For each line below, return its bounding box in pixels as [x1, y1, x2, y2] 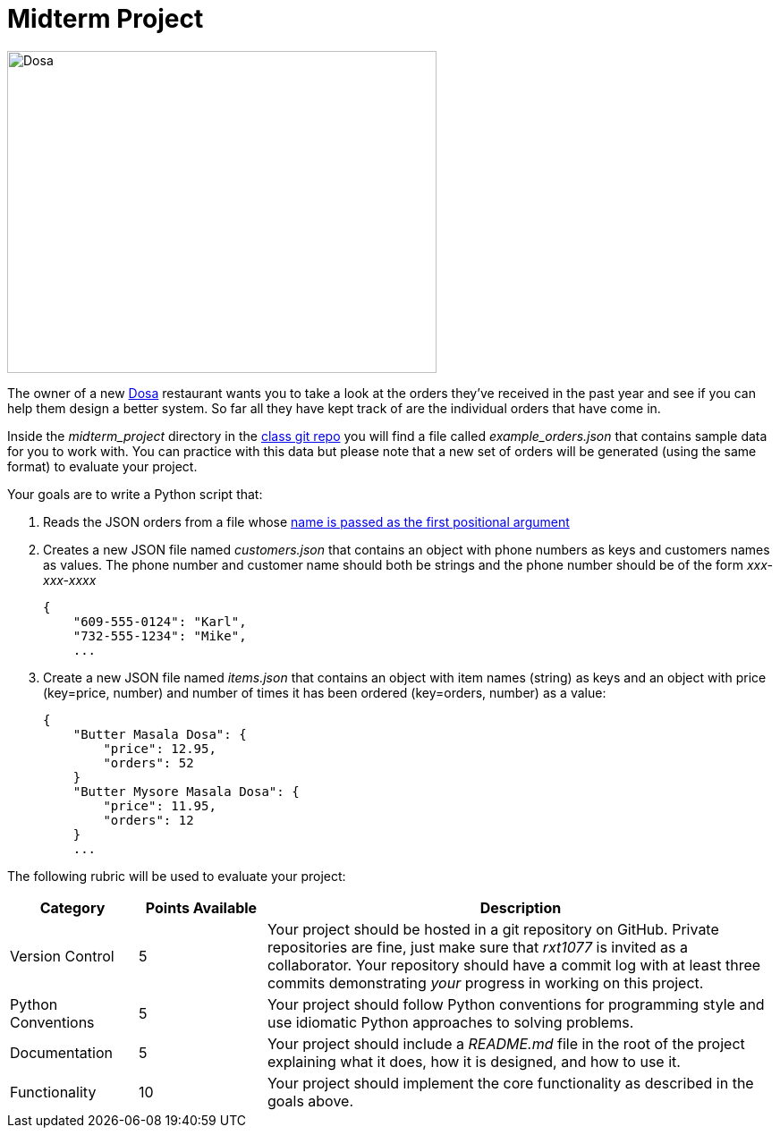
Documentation [10, 1043, 113, 1062]
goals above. [267, 1091, 354, 1110]
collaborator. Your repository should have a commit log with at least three [267, 955, 761, 974]
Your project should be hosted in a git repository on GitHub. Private [267, 919, 719, 938]
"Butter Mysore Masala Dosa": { [72, 783, 300, 799]
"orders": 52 [103, 755, 194, 770]
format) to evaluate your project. [7, 458, 198, 474]
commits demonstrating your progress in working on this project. [267, 973, 704, 992]
